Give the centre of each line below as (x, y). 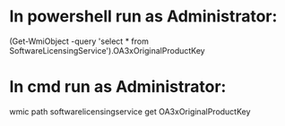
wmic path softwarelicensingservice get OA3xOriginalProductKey (130, 111)
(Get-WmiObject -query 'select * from (79, 41)
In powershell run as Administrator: (143, 17)
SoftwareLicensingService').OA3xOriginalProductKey (107, 50)
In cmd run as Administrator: (118, 87)
